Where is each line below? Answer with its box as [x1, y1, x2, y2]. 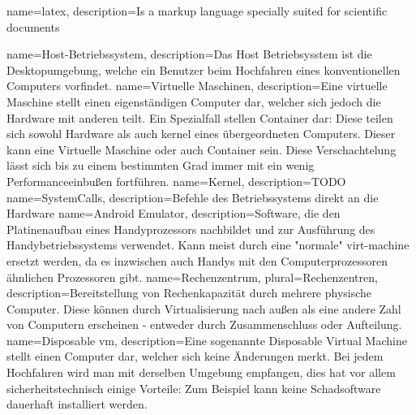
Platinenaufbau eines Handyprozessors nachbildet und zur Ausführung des [6, 220, 375, 237]
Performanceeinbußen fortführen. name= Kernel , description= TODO [6, 172, 346, 189]
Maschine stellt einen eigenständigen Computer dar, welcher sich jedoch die [6, 93, 381, 110]
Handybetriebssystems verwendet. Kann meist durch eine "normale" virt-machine [6, 236, 410, 253]
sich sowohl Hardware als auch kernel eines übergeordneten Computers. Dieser [6, 125, 396, 142]
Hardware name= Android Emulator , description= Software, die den [6, 205, 341, 222]
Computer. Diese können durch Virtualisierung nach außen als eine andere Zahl [6, 300, 401, 317]
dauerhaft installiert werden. [6, 396, 148, 413]
